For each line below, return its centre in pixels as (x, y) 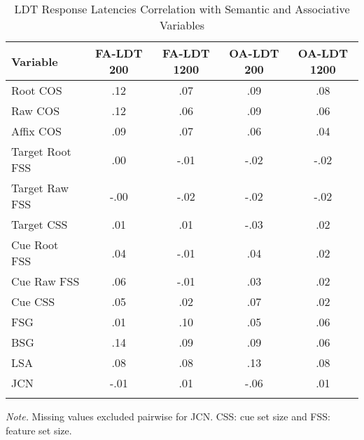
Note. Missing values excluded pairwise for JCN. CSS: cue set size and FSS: (168, 416)
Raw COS (36, 111)
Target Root (41, 151)
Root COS (37, 90)
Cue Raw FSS (45, 281)
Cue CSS (33, 301)
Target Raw (40, 188)
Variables (182, 25)
